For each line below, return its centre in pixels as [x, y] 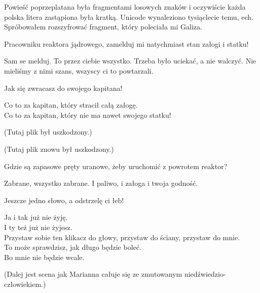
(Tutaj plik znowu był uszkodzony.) [59, 149]
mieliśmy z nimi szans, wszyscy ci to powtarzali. [79, 70]
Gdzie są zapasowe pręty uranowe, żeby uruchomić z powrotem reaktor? [116, 166]
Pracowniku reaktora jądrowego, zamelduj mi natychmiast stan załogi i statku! [126, 43]
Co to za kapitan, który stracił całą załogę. [71, 105]
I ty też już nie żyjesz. [38, 227]
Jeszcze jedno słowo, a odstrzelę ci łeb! [64, 200]
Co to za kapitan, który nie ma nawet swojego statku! [88, 115]
